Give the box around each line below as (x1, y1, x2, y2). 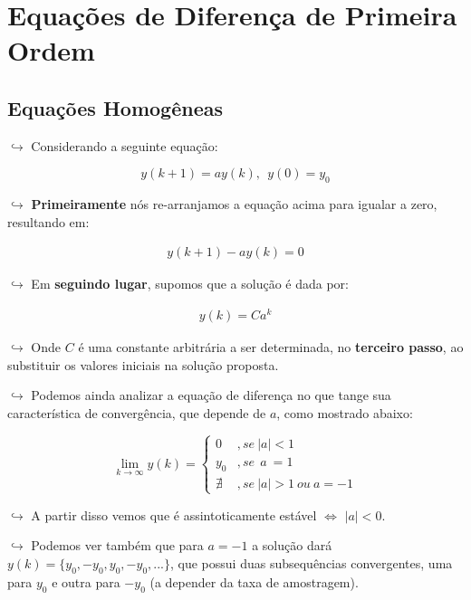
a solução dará (252, 536, 332, 555)
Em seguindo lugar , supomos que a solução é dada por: (31, 274, 349, 293)
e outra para (52, 572, 120, 591)
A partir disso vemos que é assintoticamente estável (31, 505, 317, 524)
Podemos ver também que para (31, 536, 204, 555)
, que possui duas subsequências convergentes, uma (170, 554, 453, 573)
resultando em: (7, 212, 90, 231)
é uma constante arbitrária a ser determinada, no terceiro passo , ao (78, 338, 464, 357)
